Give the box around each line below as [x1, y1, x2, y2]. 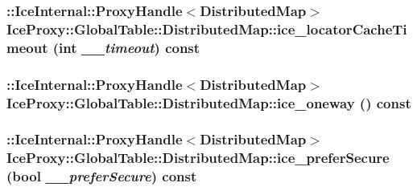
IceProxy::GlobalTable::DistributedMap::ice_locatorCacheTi [6, 18, 407, 39]
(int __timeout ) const [52, 37, 200, 57]
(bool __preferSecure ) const [6, 166, 197, 186]
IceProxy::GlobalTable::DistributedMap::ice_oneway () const [6, 92, 411, 112]
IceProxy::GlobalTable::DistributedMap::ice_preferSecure [6, 148, 390, 168]
